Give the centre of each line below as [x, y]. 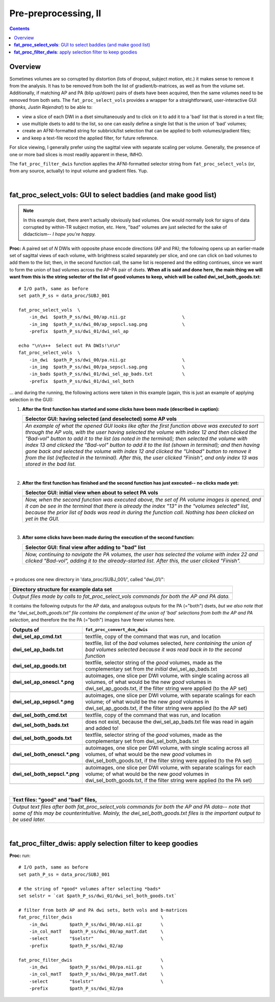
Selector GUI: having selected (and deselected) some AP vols [101, 419]
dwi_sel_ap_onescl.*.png [43, 682]
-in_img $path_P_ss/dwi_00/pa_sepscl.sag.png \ [107, 367]
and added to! [102, 728]
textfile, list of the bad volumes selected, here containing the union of [169, 643]
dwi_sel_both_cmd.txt [40, 715]
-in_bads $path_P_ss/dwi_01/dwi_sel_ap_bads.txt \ [107, 374]
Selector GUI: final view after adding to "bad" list [86, 547]
